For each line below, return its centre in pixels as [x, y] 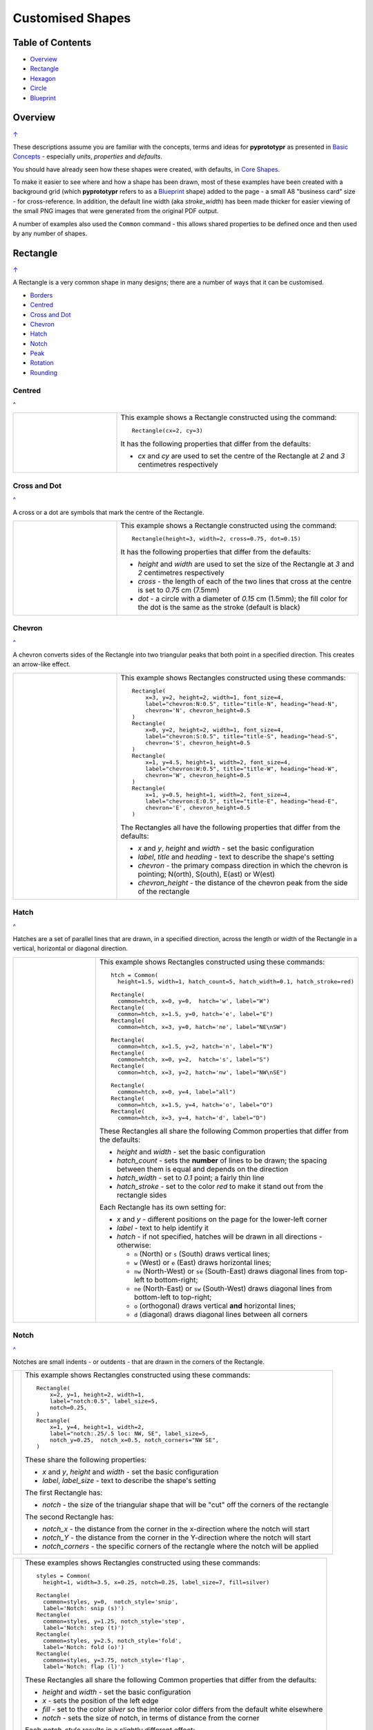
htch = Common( [135, 975]
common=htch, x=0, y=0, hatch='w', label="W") [194, 1001]
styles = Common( [64, 1576]
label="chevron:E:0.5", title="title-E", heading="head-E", [242, 801]
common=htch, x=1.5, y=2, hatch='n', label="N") [195, 1046]
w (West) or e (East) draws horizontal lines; [203, 1262]
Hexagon [43, 78]
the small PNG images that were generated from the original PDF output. [116, 211]
